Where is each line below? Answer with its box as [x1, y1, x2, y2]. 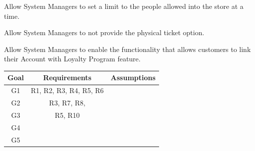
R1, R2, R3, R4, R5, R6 [31, 85, 104, 96]
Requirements [43, 72, 91, 83]
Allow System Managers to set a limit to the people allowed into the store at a [4, 1, 244, 11]
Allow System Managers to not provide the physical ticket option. [4, 27, 204, 38]
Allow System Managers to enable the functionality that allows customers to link [4, 44, 251, 54]
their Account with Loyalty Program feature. [4, 53, 141, 64]
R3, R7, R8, [49, 98, 85, 108]
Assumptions [110, 72, 156, 83]
